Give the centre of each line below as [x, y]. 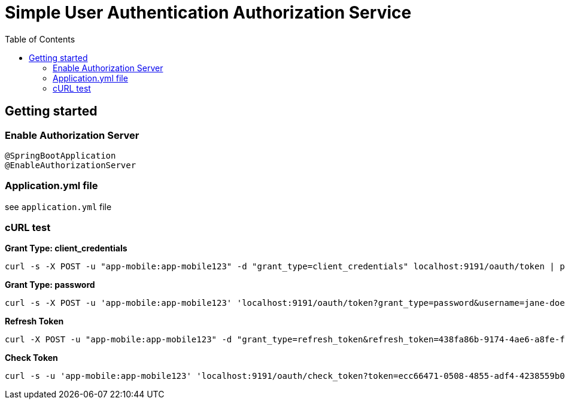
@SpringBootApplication [60, 155]
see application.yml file [58, 206]
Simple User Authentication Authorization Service [208, 13]
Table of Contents [40, 39]
